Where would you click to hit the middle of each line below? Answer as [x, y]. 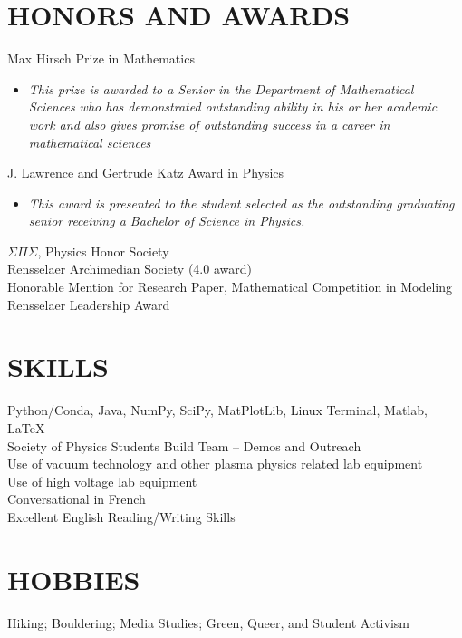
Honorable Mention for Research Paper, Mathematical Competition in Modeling [230, 287]
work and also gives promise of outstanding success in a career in [209, 124]
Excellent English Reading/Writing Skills [121, 516]
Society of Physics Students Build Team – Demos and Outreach [184, 445]
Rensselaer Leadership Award [89, 304]
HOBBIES [74, 579]
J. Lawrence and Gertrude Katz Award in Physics [146, 173]
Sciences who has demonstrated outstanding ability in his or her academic [233, 106]
